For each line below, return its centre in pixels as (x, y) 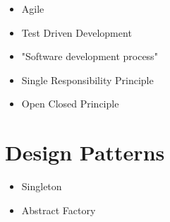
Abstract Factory (59, 210)
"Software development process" (90, 56)
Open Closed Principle (70, 104)
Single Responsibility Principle (87, 80)
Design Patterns (85, 152)
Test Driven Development (77, 32)
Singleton (42, 186)
